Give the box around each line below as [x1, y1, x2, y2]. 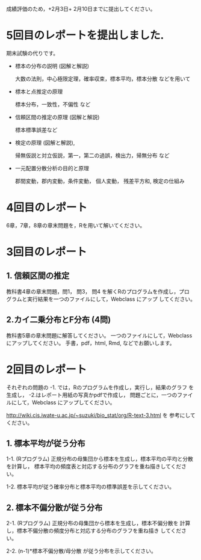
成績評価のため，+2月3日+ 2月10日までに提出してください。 [6, 5, 156, 12]
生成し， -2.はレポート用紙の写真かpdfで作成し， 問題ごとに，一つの [6, 391, 178, 398]
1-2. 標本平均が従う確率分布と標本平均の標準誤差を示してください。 [6, 483, 175, 490]
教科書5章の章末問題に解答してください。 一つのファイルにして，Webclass [6, 331, 193, 339]
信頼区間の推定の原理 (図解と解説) [14, 113, 100, 120]
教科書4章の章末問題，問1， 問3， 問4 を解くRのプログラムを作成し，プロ [6, 288, 190, 295]
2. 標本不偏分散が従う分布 [6, 502, 103, 512]
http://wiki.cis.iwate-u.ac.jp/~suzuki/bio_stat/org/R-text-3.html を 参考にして [6, 411, 196, 419]
